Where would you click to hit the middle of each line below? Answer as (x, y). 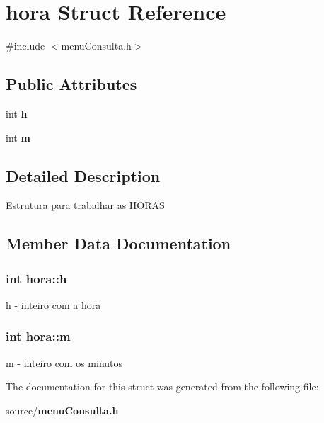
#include (25, 46)
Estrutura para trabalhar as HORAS (85, 205)
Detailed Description (83, 175)
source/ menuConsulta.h (62, 410)
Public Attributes (71, 84)
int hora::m (38, 336)
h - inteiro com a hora (53, 304)
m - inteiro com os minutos (64, 362)
